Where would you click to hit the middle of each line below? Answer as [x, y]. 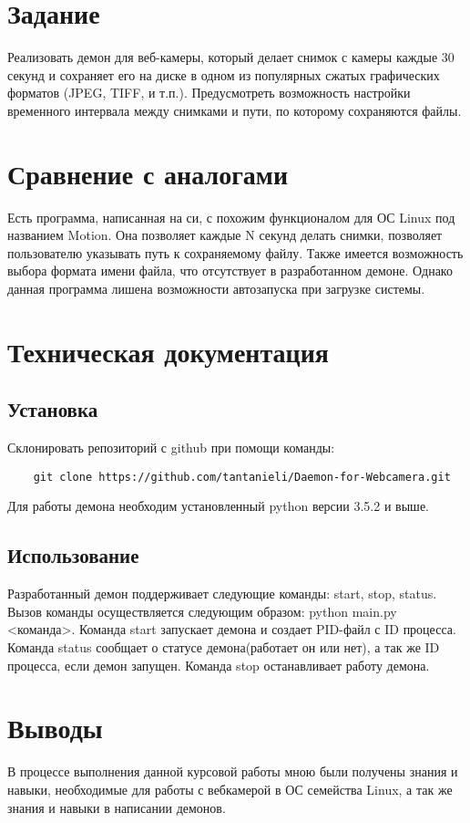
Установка [53, 409]
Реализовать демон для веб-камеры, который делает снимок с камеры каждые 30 [231, 57]
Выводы [55, 728]
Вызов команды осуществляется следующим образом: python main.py [202, 611]
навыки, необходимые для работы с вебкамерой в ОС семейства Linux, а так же [230, 789]
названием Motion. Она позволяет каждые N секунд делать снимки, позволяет [225, 235]
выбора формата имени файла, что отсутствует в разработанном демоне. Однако [230, 271]
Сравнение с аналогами [148, 173]
